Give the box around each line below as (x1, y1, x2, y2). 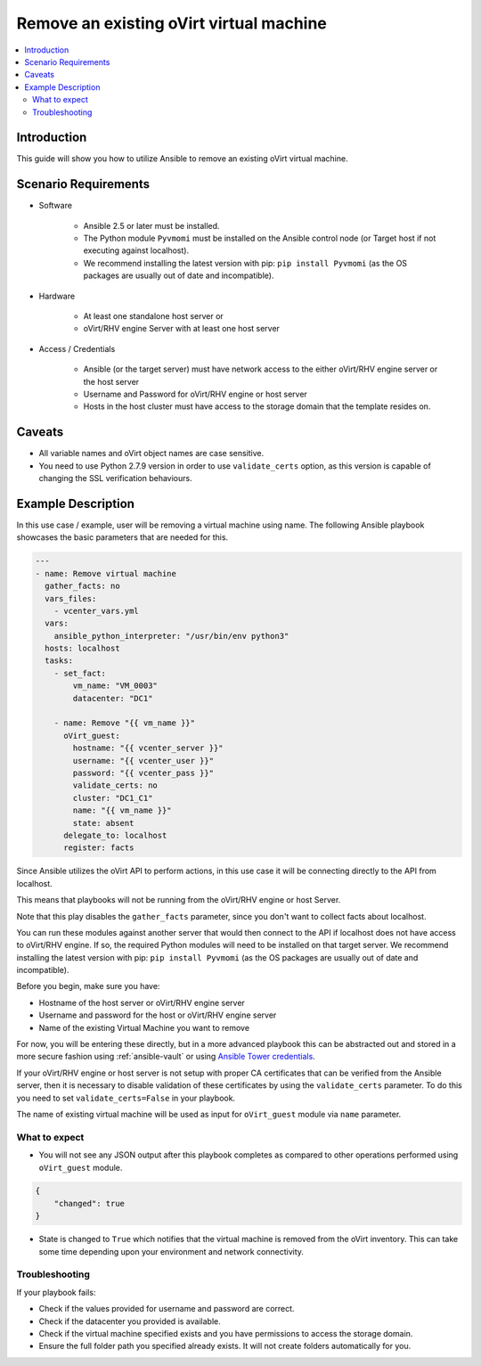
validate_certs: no (72, 781, 158, 790)
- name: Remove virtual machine (35, 568, 177, 578)
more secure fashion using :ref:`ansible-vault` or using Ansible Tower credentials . (16, 1051, 315, 1062)
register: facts (63, 843, 135, 853)
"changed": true (53, 1198, 125, 1208)
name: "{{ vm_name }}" (72, 806, 173, 815)
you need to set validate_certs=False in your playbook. (16, 1092, 236, 1103)
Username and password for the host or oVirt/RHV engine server (38, 1010, 277, 1020)
